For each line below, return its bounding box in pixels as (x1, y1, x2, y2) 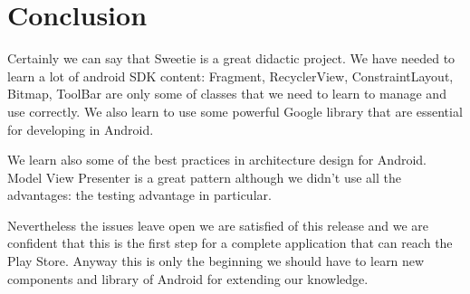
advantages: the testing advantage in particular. (7, 185, 272, 204)
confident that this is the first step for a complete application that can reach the (7, 233, 453, 252)
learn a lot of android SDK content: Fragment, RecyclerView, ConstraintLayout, (7, 66, 454, 85)
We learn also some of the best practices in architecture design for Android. (7, 150, 427, 169)
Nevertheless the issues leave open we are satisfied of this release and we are (7, 215, 429, 234)
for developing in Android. (7, 119, 154, 138)
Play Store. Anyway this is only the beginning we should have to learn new (7, 251, 425, 270)
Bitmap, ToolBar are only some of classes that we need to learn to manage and (7, 84, 446, 103)
